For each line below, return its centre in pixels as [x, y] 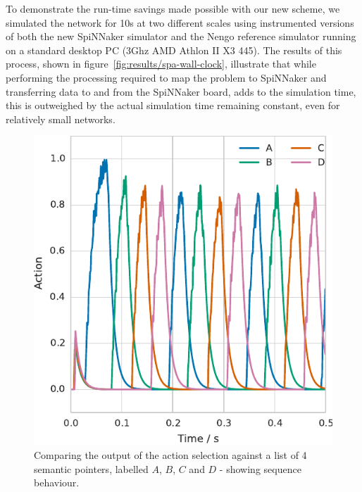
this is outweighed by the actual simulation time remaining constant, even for [173, 105]
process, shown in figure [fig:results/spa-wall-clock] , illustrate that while [161, 64]
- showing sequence [260, 468]
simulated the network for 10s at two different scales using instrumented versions [180, 22]
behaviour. [57, 482]
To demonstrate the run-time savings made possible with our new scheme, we [173, 8]
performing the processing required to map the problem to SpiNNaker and [166, 77]
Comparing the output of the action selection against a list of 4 [170, 455]
